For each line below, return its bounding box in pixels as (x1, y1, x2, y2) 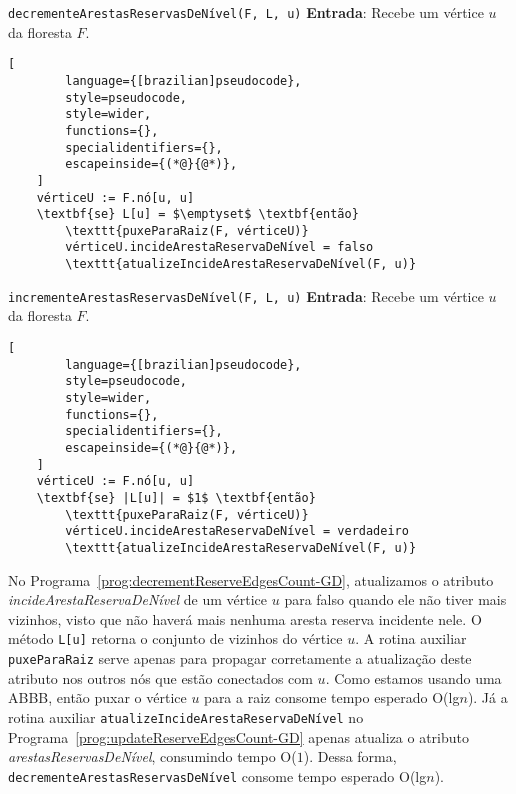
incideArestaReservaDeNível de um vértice (8, 589, 268, 610)
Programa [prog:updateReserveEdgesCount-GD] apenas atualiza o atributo (8, 726, 470, 747)
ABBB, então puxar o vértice (8, 687, 187, 708)
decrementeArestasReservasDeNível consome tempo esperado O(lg (8, 765, 427, 786)
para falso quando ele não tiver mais (284, 589, 507, 610)
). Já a (467, 687, 508, 708)
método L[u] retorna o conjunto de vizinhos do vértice (8, 628, 343, 649)
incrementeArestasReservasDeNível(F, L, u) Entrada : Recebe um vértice (8, 285, 484, 306)
